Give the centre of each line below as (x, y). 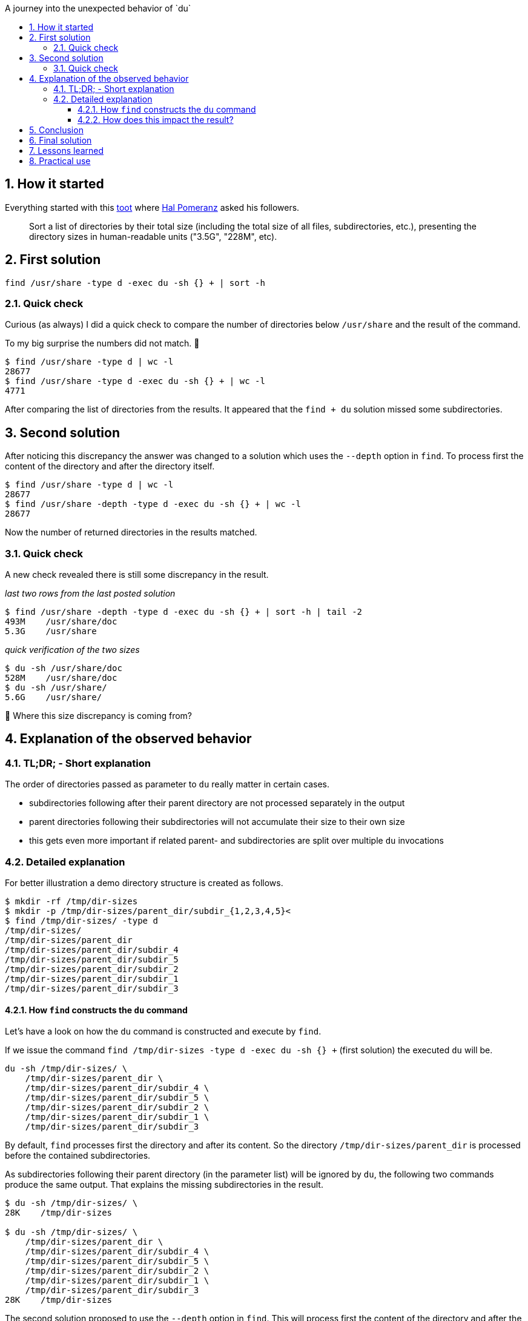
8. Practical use (60, 161)
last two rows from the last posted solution (90, 594)
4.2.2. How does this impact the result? (156, 120)
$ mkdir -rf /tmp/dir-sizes (71, 901)
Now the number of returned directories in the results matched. (131, 532)
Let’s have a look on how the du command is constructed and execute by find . (163, 1031)
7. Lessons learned (67, 151)
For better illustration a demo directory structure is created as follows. (144, 883)
